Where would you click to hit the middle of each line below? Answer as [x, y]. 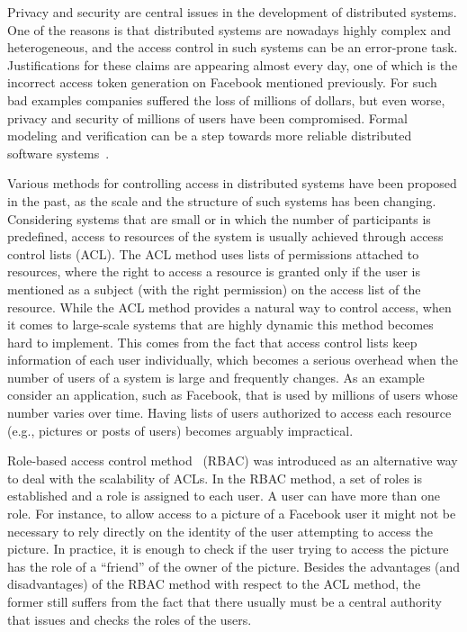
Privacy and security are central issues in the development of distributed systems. [232, 12]
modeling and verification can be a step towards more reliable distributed [210, 135]
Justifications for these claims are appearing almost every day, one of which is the [233, 64]
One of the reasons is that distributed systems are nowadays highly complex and [229, 29]
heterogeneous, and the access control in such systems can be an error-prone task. [233, 47]
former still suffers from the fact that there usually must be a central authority [225, 601]
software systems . [58, 153]
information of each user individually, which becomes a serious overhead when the [233, 360]
